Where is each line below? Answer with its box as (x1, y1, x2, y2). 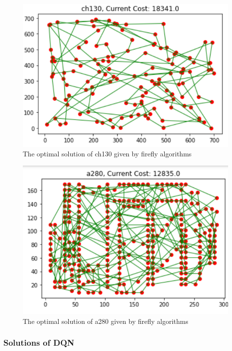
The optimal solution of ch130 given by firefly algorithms (23, 149, 192, 159)
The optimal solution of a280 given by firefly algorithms (23, 316, 188, 326)
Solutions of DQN (3, 336, 75, 349)
